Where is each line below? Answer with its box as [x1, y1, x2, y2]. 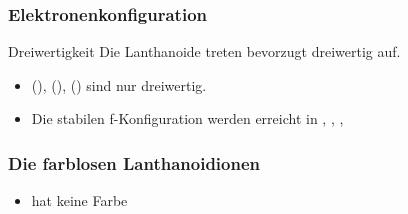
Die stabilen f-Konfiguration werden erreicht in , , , [31, 108, 344, 129]
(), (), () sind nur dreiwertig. [31, 74, 207, 95]
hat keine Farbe [31, 190, 128, 211]
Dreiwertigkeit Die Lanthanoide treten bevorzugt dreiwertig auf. [8, 41, 401, 62]
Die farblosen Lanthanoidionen [8, 150, 261, 175]
